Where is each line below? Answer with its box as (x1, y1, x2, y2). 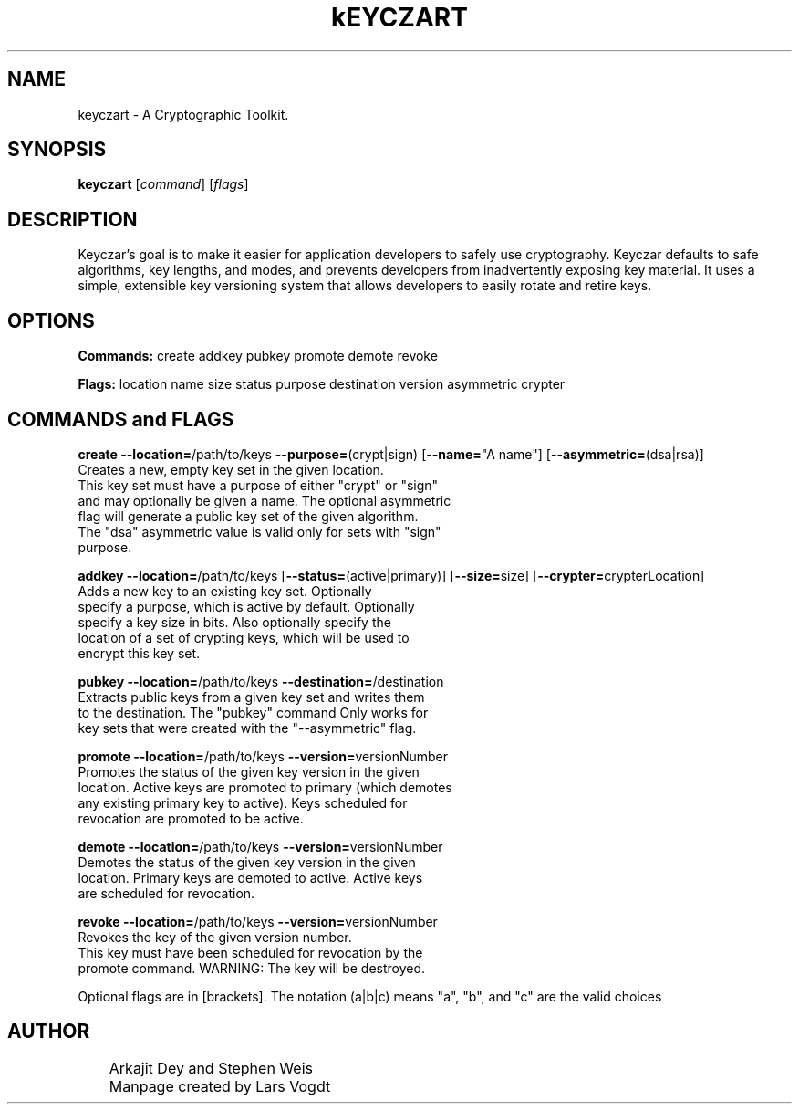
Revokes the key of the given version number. (78, 928, 352, 945)
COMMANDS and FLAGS (7, 407, 234, 431)
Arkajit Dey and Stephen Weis (109, 1058, 313, 1077)
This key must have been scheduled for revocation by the (78, 944, 423, 960)
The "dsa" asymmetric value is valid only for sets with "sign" (78, 523, 441, 540)
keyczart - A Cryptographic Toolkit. (78, 106, 289, 122)
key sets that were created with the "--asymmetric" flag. (78, 719, 417, 736)
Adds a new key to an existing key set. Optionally (78, 582, 372, 599)
